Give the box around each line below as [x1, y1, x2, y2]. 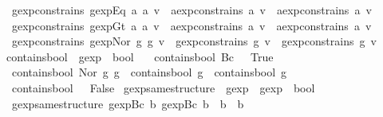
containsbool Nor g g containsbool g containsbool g [11, 64, 287, 80]
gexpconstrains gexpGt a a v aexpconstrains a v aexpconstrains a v [11, 17, 372, 33]
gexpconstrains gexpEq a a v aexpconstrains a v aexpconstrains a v [11, 2, 372, 18]
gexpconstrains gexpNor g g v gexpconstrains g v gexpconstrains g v [11, 33, 377, 49]
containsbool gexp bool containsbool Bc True [6, 48, 274, 64]
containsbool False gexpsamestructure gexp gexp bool [11, 79, 315, 96]
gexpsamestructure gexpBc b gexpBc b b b [11, 95, 244, 111]
